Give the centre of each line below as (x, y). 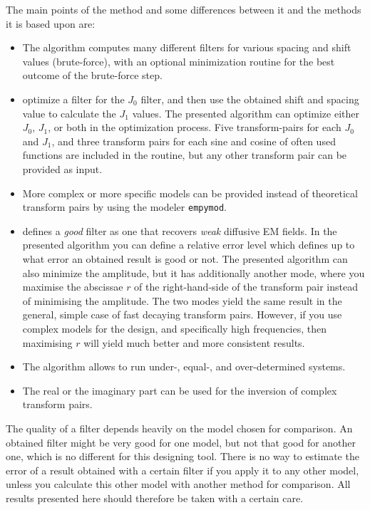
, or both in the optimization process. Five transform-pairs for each (195, 127)
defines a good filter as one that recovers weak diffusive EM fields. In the (180, 230)
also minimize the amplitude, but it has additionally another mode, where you (194, 272)
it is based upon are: (51, 23)
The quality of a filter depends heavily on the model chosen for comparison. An (179, 428)
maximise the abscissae (73, 287)
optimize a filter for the (73, 99)
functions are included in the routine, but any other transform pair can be (185, 155)
